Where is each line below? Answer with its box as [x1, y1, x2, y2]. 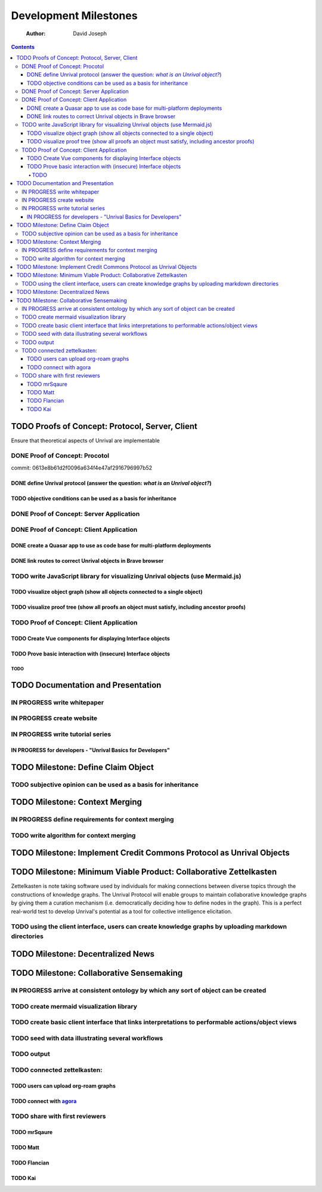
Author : [26, 30, 46, 37]
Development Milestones [11, 9, 138, 22]
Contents [11, 43, 35, 50]
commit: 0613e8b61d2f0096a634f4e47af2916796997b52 [11, 464, 153, 471]
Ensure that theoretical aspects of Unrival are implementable [11, 437, 160, 444]
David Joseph [73, 30, 107, 37]
